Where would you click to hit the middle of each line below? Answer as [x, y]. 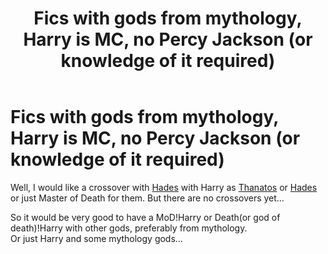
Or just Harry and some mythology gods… [96, 238]
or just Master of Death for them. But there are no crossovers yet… [147, 198]
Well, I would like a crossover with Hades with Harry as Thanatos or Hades [164, 187]
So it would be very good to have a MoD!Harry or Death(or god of [145, 217]
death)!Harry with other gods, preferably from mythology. [129, 228]
